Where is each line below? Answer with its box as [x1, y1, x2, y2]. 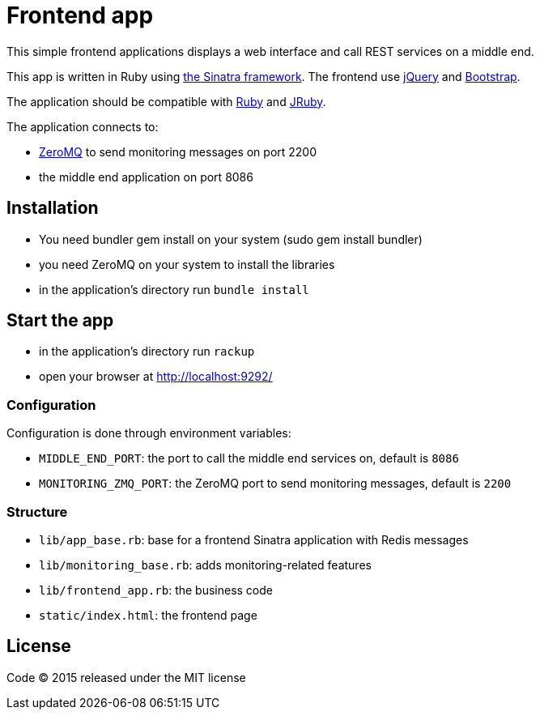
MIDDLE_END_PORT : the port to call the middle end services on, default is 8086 [39, 451, 459, 466]
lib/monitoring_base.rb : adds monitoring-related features [39, 557, 372, 572]
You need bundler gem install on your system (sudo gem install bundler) [39, 232, 423, 246]
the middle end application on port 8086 [39, 169, 253, 184]
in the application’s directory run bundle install [39, 282, 309, 296]
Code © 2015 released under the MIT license [6, 670, 246, 684]
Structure [6, 503, 68, 520]
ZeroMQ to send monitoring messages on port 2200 [39, 144, 317, 159]
